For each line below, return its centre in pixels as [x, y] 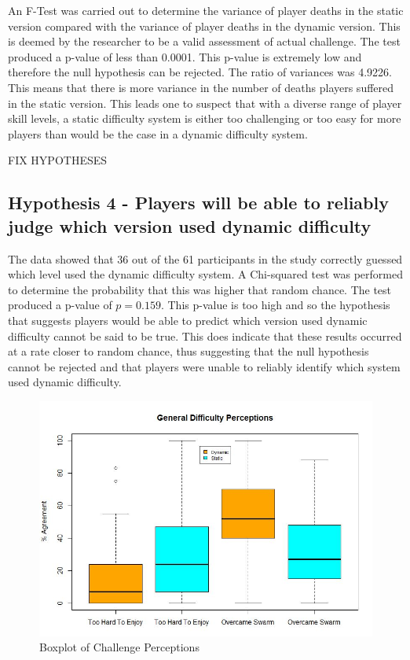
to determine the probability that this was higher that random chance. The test [200, 289]
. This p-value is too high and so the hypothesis [275, 305]
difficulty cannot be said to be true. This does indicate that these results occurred [205, 336]
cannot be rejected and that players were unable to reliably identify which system [204, 366]
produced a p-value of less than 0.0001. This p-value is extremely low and [185, 56]
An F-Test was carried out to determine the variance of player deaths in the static [206, 10]
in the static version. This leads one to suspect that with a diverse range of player [205, 103]
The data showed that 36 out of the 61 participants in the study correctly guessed [205, 258]
